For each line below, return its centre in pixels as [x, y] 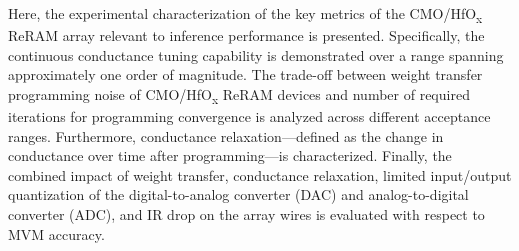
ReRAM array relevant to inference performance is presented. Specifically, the [246, 35]
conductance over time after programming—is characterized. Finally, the [230, 155]
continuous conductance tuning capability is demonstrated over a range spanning [256, 54]
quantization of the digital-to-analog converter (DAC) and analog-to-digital [238, 194]
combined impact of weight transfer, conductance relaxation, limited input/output [260, 174]
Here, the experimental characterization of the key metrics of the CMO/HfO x [245, 14]
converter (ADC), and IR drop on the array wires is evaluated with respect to [246, 214]
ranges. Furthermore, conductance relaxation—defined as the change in [226, 135]
